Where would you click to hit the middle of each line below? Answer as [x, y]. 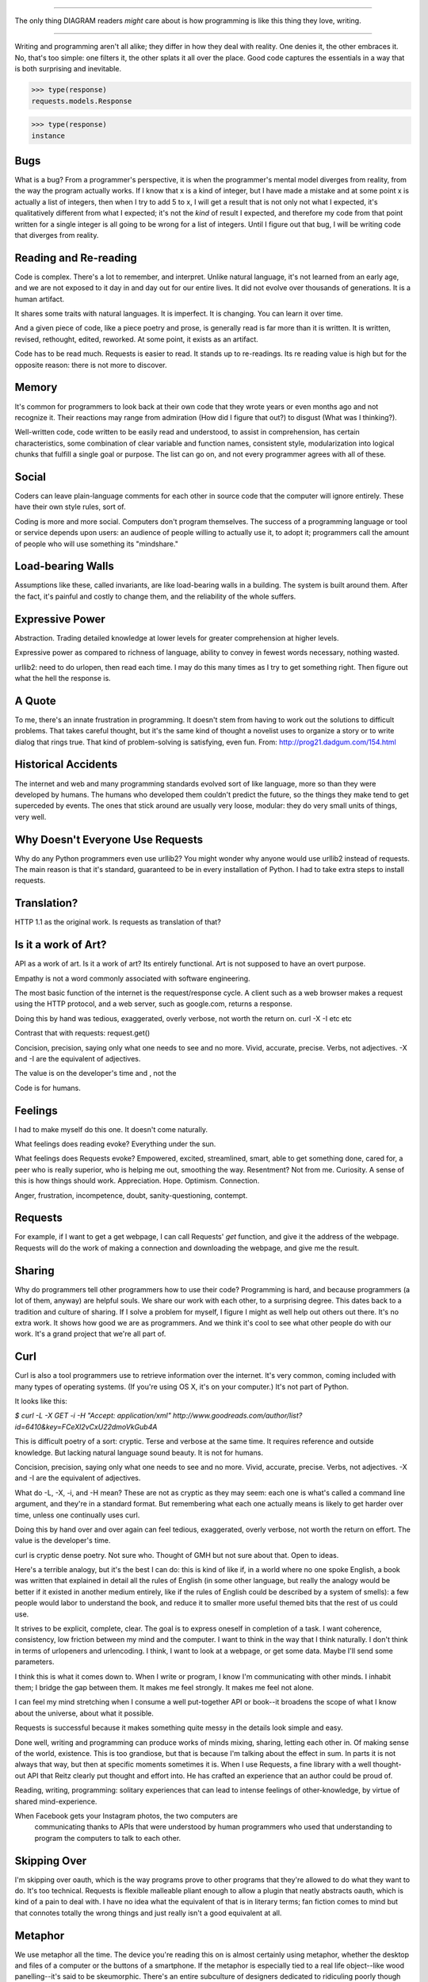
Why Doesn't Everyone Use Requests [109, 839]
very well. [31, 817]
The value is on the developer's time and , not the [96, 1073]
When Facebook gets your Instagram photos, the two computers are [126, 1816]
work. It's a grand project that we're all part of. [90, 1334]
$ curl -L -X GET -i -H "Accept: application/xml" [93, 1416]
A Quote [35, 700]
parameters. [34, 1662]
